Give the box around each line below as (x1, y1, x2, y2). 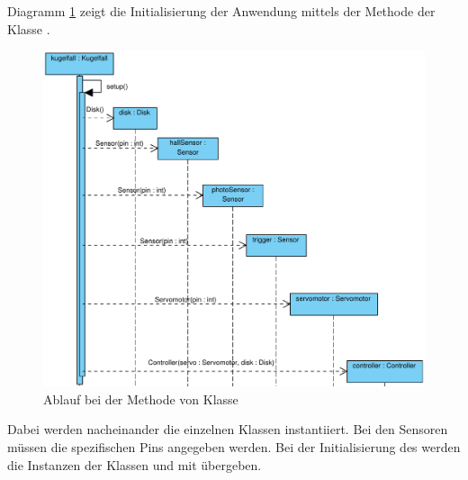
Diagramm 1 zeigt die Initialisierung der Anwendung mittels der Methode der (7, 2, 436, 20)
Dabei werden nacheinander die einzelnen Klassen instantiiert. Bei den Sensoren (7, 420, 448, 439)
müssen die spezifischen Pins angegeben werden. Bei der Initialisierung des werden (7, 438, 461, 457)
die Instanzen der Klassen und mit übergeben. (7, 455, 262, 474)
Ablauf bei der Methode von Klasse (43, 389, 238, 408)
